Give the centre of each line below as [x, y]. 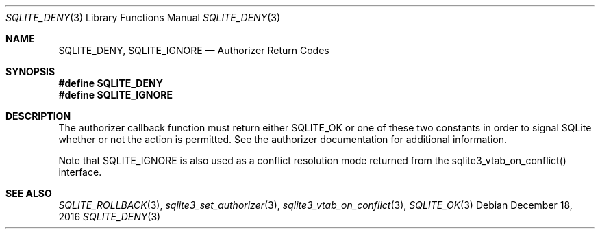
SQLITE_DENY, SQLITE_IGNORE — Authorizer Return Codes [194, 50]
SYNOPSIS [30, 71]
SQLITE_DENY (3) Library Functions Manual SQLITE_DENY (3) [143, 17]
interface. [80, 172]
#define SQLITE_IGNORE [115, 95]
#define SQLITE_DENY [111, 83]
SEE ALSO [29, 193]
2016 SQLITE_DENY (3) [110, 217]
